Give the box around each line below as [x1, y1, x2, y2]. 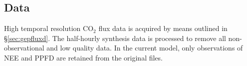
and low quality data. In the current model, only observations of [46, 42, 243, 53]
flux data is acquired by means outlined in [98, 23, 228, 33]
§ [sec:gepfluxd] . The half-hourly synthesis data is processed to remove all [4, 32, 226, 43]
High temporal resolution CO [4, 23, 94, 33]
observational [4, 42, 44, 53]
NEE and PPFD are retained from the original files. [4, 52, 163, 62]
